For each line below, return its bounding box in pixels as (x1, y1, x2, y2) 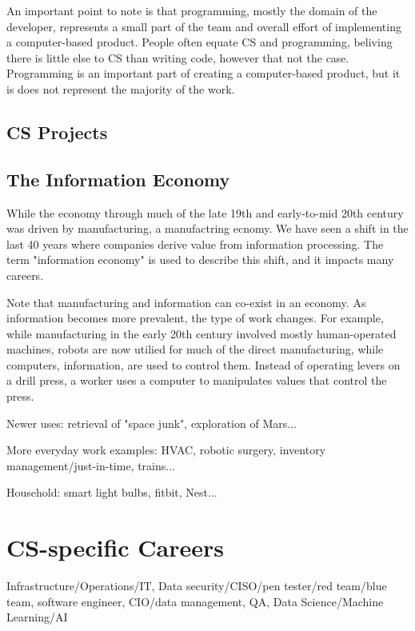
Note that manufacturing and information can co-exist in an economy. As (6, 294, 366, 310)
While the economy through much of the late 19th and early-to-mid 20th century (6, 204, 404, 221)
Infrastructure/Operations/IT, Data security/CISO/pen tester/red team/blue (6, 577, 387, 594)
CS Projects (6, 119, 108, 144)
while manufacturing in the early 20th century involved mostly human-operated (6, 325, 397, 341)
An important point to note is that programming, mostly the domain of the (6, 2, 377, 18)
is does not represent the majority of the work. (6, 80, 235, 97)
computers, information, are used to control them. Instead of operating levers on (6, 356, 401, 373)
